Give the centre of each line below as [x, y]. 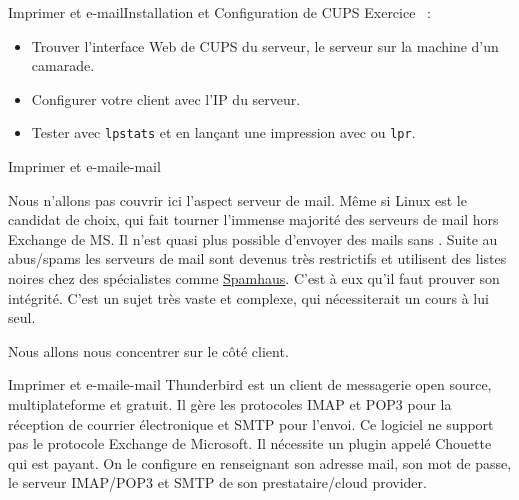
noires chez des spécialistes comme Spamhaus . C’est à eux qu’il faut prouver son [254, 278]
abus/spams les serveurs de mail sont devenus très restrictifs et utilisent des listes [257, 258]
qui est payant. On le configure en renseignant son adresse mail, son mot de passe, [260, 462]
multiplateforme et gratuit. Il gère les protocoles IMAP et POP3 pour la [230, 403]
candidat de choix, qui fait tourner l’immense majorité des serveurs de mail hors [253, 219]
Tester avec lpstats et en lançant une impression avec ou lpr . [223, 132]
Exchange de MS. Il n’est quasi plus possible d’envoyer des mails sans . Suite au [253, 238]
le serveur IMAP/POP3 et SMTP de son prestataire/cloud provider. [217, 482]
